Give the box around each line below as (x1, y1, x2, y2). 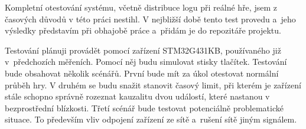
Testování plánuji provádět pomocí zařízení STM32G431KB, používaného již (5, 44, 281, 56)
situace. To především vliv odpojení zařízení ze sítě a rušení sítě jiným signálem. (5, 113, 297, 125)
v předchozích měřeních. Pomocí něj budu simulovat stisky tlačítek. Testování (5, 55, 287, 68)
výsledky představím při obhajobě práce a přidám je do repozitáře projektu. (5, 24, 281, 37)
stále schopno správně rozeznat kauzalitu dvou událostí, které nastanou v (5, 90, 270, 102)
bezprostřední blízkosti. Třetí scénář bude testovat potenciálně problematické (5, 101, 284, 114)
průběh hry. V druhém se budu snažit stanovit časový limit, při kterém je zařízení (5, 78, 301, 91)
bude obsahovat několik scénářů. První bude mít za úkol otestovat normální (5, 67, 279, 79)
